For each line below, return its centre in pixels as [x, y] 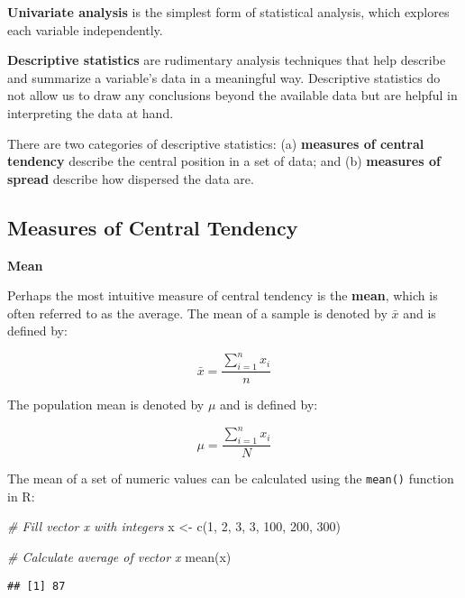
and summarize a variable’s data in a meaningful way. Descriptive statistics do [224, 77]
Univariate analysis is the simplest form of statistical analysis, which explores [228, 12]
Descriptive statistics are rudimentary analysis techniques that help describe [227, 60]
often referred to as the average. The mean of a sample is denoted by [197, 313]
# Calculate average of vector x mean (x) [119, 557]
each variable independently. [85, 29]
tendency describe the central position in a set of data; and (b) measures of [224, 161]
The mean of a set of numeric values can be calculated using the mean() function [231, 478]
